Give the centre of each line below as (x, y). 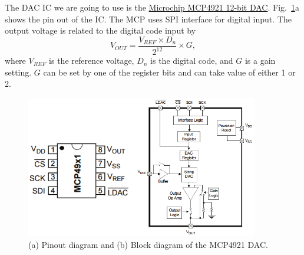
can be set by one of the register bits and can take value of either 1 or (169, 72)
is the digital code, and (192, 61)
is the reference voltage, (92, 61)
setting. (18, 72)
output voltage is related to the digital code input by (100, 30)
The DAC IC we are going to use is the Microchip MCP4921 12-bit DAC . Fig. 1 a (152, 7)
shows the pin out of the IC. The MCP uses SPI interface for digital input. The (148, 19)
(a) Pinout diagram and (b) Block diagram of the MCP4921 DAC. (148, 244)
